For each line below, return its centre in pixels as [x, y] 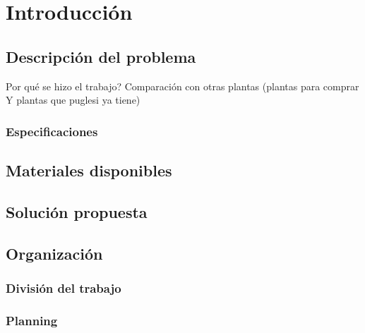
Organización [54, 253]
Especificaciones [52, 131]
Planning [32, 320]
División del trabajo [64, 287]
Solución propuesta [77, 211]
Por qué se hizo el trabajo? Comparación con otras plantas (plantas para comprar [182, 86]
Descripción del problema [101, 56]
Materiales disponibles [89, 170]
